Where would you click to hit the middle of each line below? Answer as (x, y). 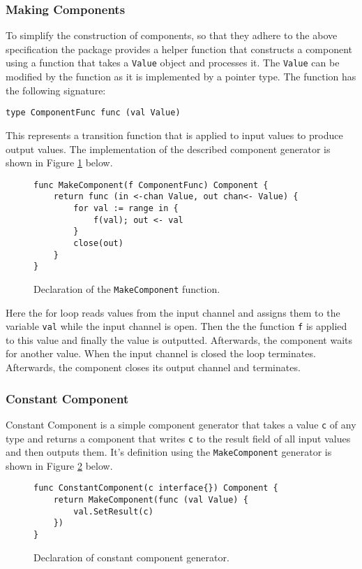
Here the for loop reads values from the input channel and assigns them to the (173, 312)
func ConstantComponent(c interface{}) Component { (156, 488)
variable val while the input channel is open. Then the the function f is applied (176, 326)
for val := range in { (126, 208)
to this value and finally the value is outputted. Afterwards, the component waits (179, 339)
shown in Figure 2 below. (59, 465)
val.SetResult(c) (113, 511)
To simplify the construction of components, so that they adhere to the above (172, 35)
